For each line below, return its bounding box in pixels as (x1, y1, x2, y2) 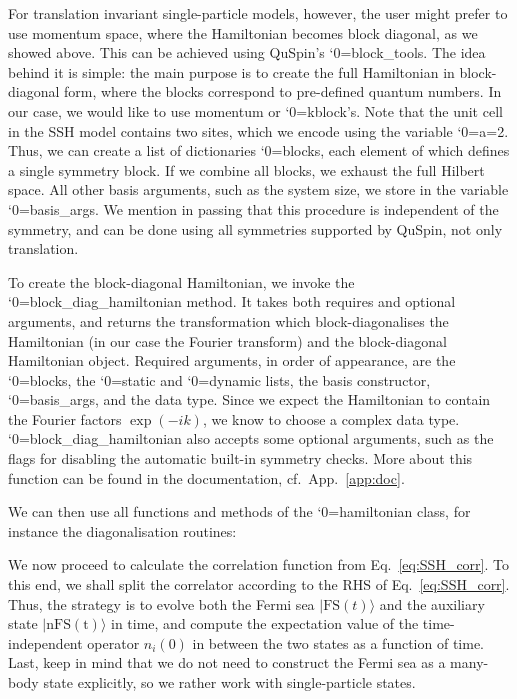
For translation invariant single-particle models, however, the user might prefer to (8, 3, 508, 23)
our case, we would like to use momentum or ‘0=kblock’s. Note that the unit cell (8, 100, 503, 121)
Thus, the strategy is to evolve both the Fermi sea (8, 593, 315, 614)
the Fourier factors (8, 408, 122, 429)
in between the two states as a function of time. (192, 632, 485, 653)
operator (87, 632, 140, 653)
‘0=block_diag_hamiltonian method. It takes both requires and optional (8, 291, 456, 312)
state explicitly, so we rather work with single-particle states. (43, 672, 416, 692)
